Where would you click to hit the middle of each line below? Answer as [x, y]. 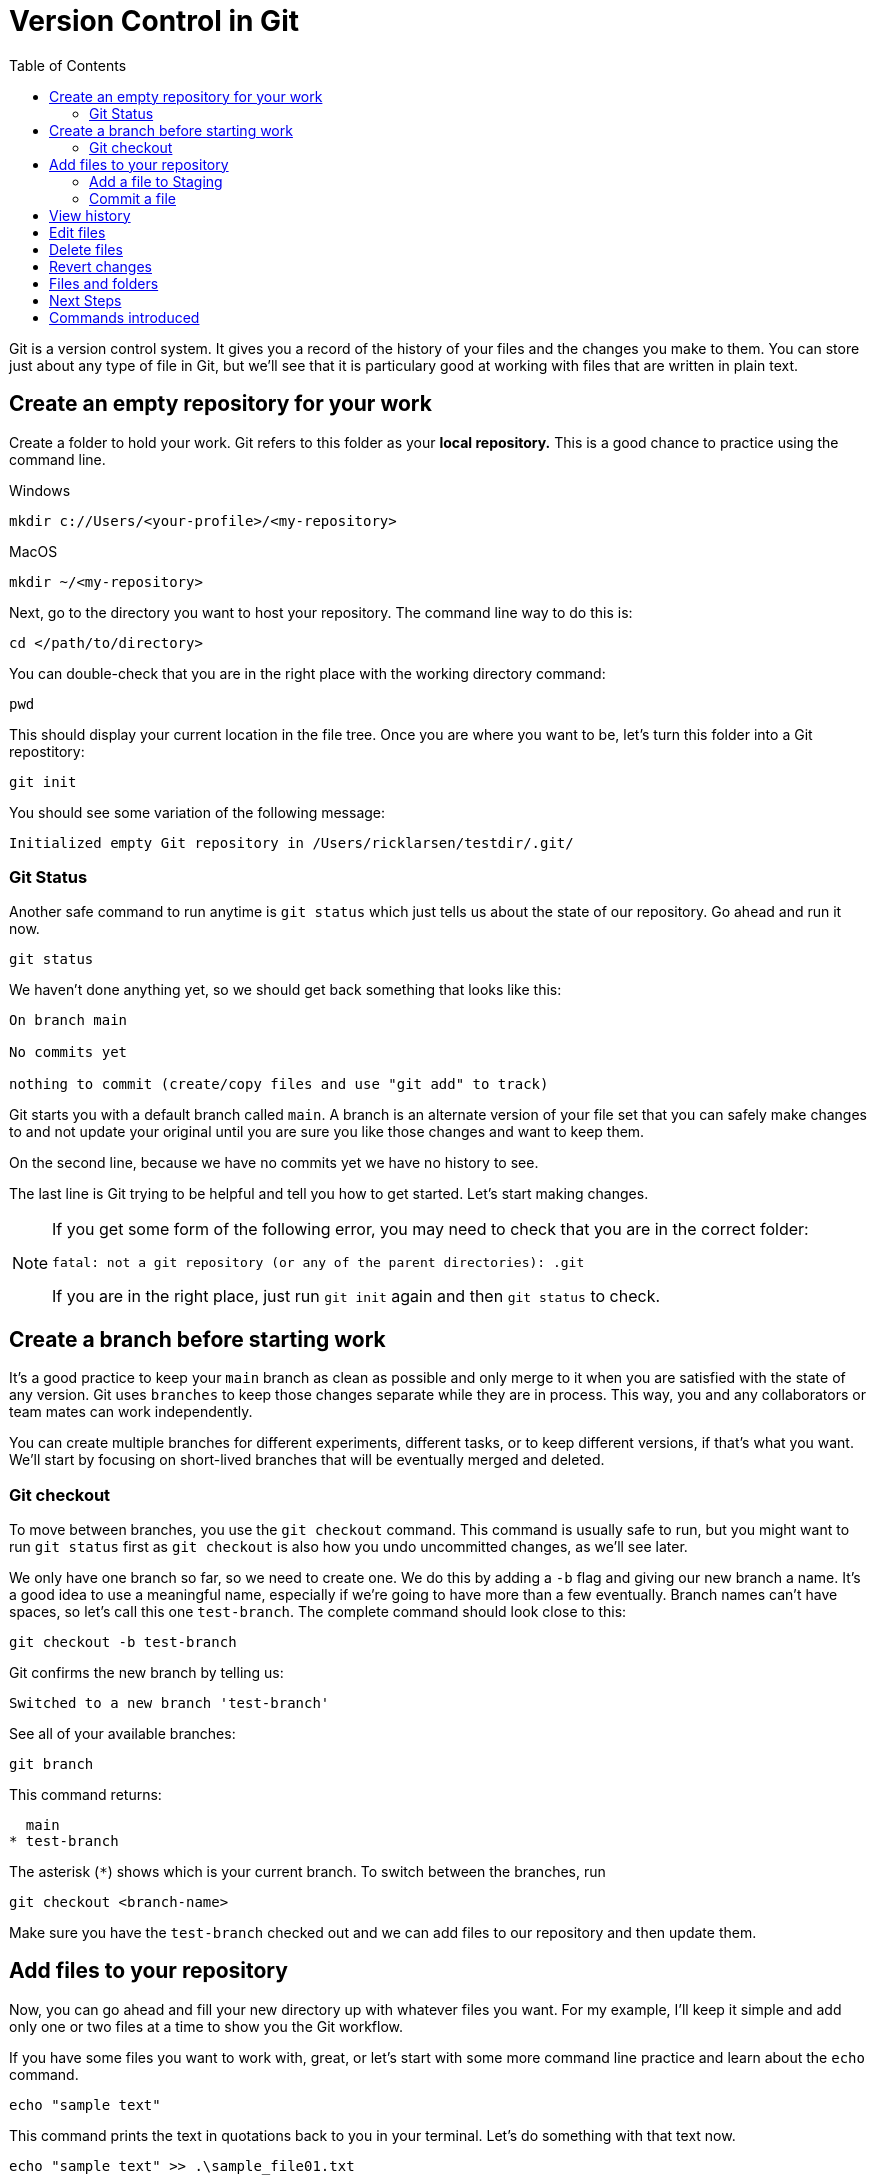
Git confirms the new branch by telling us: [146, 1672]
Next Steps [85, 300]
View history [90, 215]
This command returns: [85, 1794]
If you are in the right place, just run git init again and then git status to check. [356, 1296]
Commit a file [132, 198]
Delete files [86, 249]
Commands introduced [124, 317]
